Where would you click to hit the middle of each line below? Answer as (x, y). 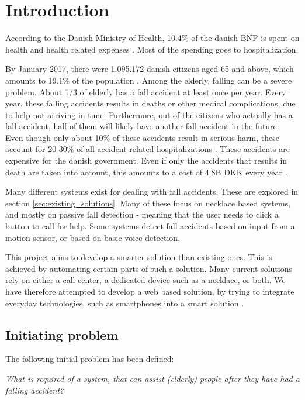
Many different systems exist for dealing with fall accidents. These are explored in (152, 192)
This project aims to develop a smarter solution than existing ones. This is (139, 257)
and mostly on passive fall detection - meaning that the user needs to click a (142, 214)
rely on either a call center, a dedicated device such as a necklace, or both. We (145, 280)
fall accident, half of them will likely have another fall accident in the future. (142, 126)
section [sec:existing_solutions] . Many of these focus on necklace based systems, (148, 203)
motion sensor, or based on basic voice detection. (93, 237)
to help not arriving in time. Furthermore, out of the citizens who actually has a (149, 114)
